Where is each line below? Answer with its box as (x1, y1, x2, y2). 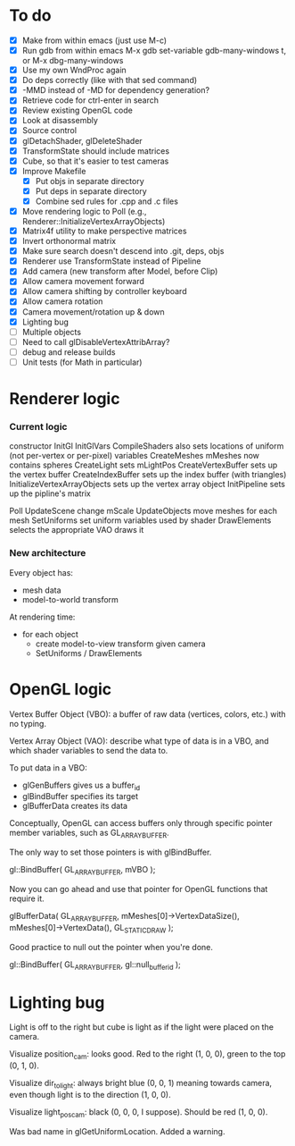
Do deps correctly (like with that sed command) (21, 75, 198, 86)
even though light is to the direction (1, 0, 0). (9, 1089, 171, 1100)
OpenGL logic (9, 678, 112, 699)
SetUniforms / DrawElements (35, 647, 143, 658)
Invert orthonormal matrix (21, 236, 117, 247)
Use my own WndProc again (21, 64, 127, 76)
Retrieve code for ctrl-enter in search (21, 95, 159, 105)
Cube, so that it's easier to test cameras (21, 156, 169, 166)
